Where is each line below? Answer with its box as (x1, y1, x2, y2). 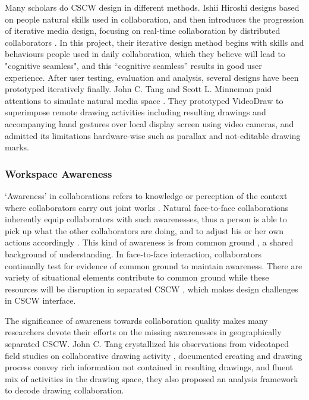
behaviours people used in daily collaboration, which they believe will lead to (5, 48, 285, 60)
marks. (5, 141, 29, 153)
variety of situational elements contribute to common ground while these (5, 271, 269, 284)
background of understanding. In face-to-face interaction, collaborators (5, 247, 262, 260)
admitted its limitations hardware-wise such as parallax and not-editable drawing (5, 129, 301, 141)
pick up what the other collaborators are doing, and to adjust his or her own (5, 224, 284, 237)
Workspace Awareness (5, 166, 112, 181)
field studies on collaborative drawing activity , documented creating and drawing (5, 349, 302, 361)
